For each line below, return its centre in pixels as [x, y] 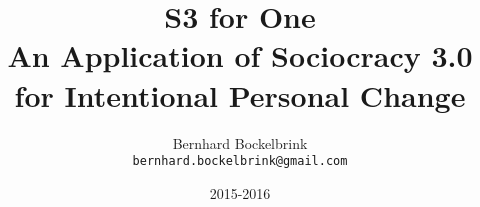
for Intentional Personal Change [240, 94]
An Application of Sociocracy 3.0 [240, 55]
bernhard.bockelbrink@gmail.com [240, 161]
